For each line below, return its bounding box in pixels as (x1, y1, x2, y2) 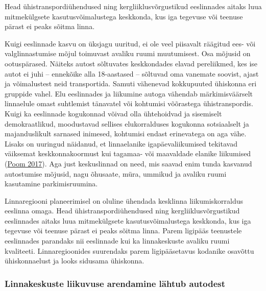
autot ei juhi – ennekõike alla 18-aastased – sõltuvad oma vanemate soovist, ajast (5, 68, 259, 79)
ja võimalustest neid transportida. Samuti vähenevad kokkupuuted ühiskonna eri (5, 78, 257, 89)
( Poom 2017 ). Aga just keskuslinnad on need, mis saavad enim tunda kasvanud (5, 158, 252, 168)
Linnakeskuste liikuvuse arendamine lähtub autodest (5, 277, 226, 289)
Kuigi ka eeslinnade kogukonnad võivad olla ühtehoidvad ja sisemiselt (5, 108, 222, 118)
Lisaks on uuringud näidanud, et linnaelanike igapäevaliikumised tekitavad (5, 138, 237, 149)
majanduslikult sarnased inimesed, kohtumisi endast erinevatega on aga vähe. (5, 128, 247, 139)
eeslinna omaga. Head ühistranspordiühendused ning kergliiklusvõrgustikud (5, 205, 240, 216)
